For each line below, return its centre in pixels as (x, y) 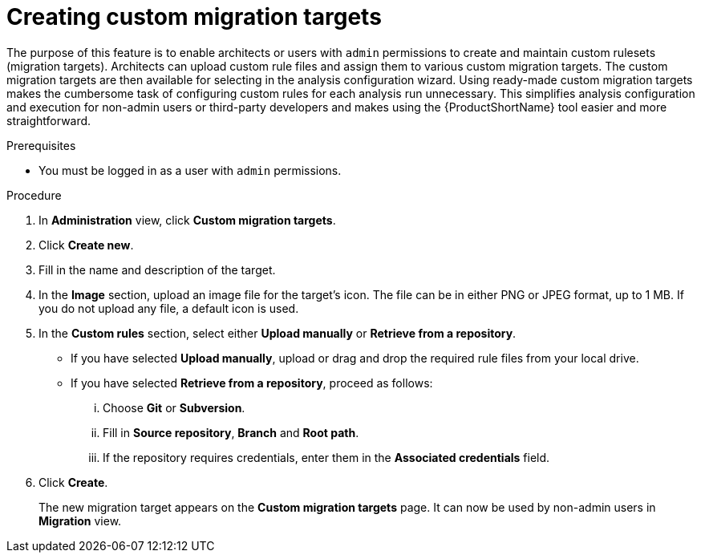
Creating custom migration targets (194, 17)
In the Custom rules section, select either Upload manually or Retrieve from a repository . (278, 333)
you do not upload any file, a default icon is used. (169, 308)
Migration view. (80, 521)
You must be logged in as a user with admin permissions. (190, 170)
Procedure (34, 195)
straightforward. (49, 120)
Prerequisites (41, 145)
